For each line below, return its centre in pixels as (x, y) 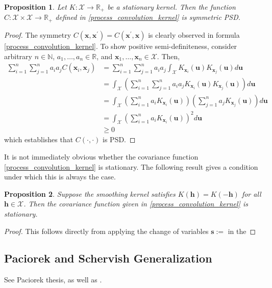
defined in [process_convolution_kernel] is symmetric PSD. (148, 17)
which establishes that (39, 139)
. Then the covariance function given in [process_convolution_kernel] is (136, 204)
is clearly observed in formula (194, 34)
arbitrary (18, 56)
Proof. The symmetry (38, 34)
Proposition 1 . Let (35, 7)
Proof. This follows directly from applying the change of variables (106, 231)
